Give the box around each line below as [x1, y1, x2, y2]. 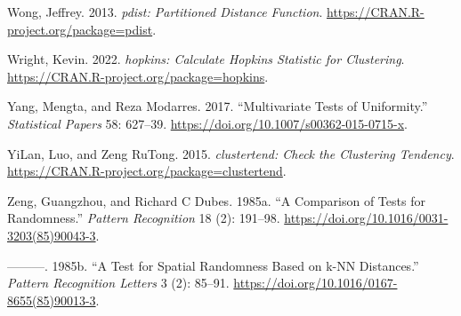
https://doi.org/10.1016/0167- [233, 273, 398, 292]
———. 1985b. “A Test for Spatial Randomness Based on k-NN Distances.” [7, 256, 419, 274]
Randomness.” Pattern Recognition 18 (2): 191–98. [7, 209, 280, 227]
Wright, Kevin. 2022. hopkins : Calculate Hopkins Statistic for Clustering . [7, 50, 405, 68]
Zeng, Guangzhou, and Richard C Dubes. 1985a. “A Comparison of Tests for [7, 191, 425, 209]
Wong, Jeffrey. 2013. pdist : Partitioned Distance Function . [7, 3, 323, 20]
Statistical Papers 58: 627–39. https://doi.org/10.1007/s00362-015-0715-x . [7, 114, 408, 132]
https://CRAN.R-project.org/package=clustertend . [7, 162, 287, 180]
